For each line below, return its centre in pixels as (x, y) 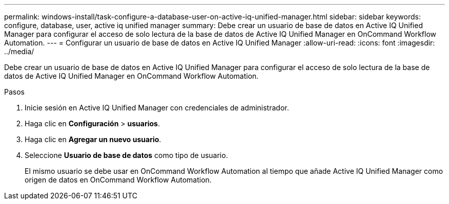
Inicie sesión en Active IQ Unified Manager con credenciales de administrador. (157, 108)
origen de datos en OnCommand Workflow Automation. (118, 180)
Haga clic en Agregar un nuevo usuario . (93, 139)
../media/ (19, 51)
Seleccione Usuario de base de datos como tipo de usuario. (126, 155)
